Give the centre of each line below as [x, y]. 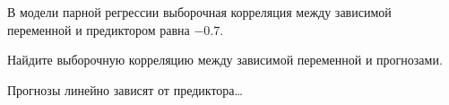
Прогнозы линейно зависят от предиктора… [125, 89]
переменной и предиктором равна [99, 29]
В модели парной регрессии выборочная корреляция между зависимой [199, 12]
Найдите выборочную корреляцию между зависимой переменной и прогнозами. [225, 60]
